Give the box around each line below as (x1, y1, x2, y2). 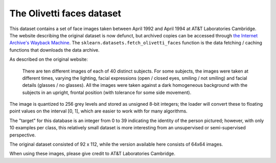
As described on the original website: (9, 56, 88, 62)
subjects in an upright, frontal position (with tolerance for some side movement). (22, 89, 192, 96)
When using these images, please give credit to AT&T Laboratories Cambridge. (9, 151, 176, 157)
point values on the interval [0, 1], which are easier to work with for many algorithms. (9, 108, 188, 114)
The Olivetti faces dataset (9, 8, 122, 19)
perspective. (9, 132, 36, 138)
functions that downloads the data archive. (9, 46, 100, 53)
